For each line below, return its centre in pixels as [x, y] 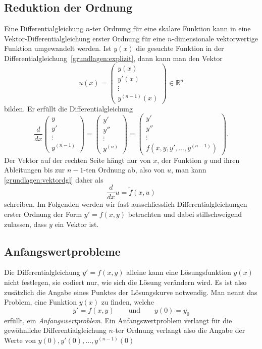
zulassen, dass [25, 224]
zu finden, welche [127, 302]
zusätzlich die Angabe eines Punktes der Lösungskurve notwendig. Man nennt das [131, 292]
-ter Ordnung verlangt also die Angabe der [179, 330]
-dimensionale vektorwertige [215, 38]
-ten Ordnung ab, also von [124, 170]
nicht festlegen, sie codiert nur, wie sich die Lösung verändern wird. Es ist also [125, 282]
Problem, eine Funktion [40, 302]
